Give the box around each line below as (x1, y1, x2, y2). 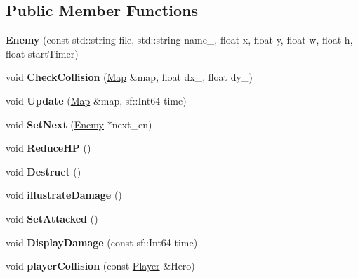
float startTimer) (6, 46, 79, 60)
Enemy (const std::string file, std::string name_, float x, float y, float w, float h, (6, 32, 353, 47)
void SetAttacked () (6, 211, 98, 225)
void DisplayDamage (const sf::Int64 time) (6, 234, 198, 249)
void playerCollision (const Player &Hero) (6, 258, 195, 273)
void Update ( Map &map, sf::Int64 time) (6, 93, 187, 107)
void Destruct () (6, 164, 81, 178)
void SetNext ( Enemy (6, 117, 104, 131)
